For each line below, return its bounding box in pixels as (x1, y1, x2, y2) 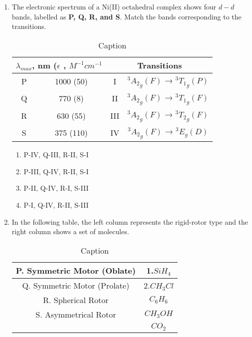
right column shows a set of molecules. (11, 226, 129, 237)
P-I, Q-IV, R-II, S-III (23, 200, 89, 210)
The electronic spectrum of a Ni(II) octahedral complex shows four (11, 1, 217, 11)
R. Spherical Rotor (43, 294, 109, 306)
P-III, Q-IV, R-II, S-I (23, 166, 89, 176)
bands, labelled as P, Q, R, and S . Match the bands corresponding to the (11, 11, 242, 21)
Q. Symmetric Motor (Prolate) (22, 279, 130, 291)
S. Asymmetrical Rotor (35, 308, 116, 320)
